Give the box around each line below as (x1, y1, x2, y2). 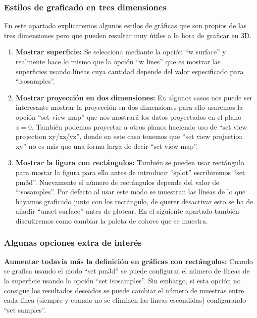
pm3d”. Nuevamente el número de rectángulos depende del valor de (15, 177, 219, 187)
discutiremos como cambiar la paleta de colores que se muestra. (15, 215, 208, 226)
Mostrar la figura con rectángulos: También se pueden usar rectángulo (15, 157, 244, 168)
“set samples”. (4, 304, 46, 315)
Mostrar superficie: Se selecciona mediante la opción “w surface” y (15, 46, 226, 57)
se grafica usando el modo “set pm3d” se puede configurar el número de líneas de (4, 266, 250, 276)
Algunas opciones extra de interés (4, 236, 142, 249)
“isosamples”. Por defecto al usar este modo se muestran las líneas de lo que (15, 186, 246, 197)
